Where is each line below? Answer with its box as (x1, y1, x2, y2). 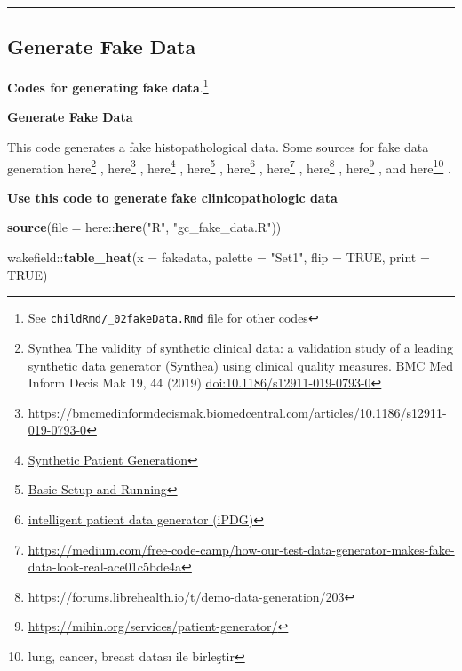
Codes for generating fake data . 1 (7, 76, 209, 96)
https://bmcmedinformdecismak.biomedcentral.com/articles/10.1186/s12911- (28, 403, 447, 421)
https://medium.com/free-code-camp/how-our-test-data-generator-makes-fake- (28, 539, 455, 558)
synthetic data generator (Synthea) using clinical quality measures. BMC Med (28, 355, 453, 374)
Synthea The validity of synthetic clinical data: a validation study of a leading (28, 338, 453, 356)
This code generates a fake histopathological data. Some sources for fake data (7, 138, 429, 156)
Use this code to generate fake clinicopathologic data (7, 188, 338, 206)
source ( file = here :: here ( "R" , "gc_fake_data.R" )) (7, 218, 282, 236)
